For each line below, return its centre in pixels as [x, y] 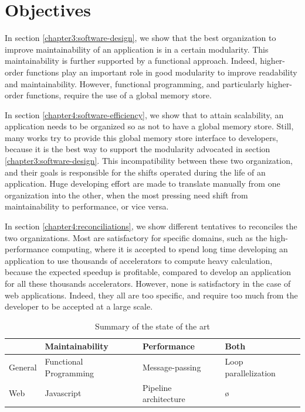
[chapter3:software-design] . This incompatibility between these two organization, [149, 161]
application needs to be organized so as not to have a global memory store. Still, [149, 126]
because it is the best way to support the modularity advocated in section [138, 149]
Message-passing [172, 367]
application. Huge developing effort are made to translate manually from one [143, 183]
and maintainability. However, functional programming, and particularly [135, 83]
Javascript [63, 393]
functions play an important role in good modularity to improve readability [162, 72]
